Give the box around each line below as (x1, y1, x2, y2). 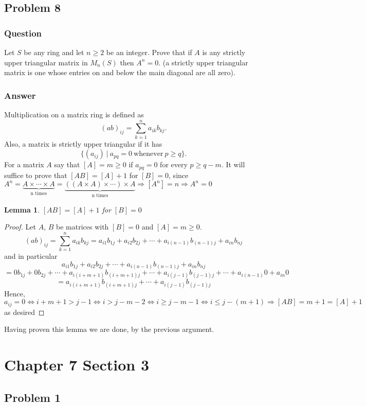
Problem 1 (4, 389, 61, 405)
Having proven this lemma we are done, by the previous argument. (4, 324, 214, 334)
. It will (221, 159, 245, 170)
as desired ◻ (4, 306, 45, 317)
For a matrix (4, 159, 44, 170)
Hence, (4, 288, 25, 298)
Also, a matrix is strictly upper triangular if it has (4, 138, 162, 149)
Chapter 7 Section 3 (4, 354, 150, 375)
